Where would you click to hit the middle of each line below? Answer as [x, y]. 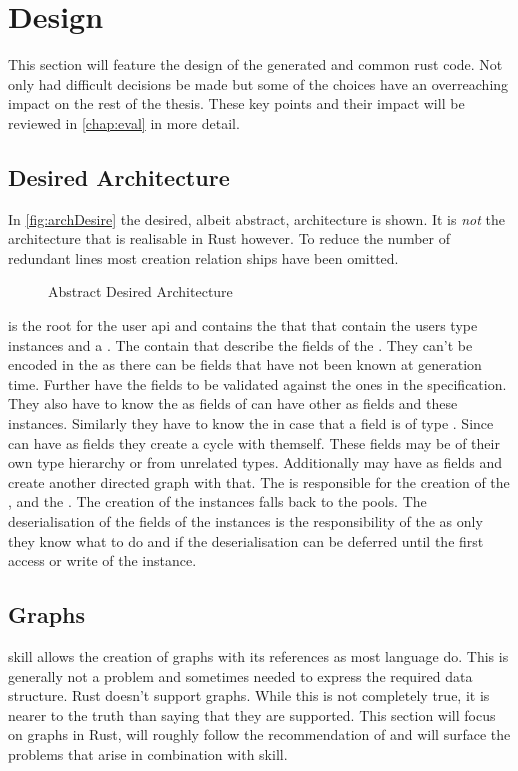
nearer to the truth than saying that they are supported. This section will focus [252, 714]
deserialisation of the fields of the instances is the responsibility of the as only [245, 521]
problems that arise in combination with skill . [148, 753]
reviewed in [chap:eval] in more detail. [124, 122]
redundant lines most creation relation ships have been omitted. [203, 257]
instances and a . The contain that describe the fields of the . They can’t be [240, 344]
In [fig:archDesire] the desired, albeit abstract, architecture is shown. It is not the [256, 218]
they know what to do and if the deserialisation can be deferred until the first [246, 540]
